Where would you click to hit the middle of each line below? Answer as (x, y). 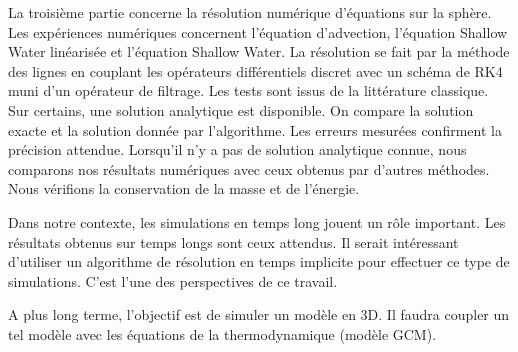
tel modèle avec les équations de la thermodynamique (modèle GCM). (222, 333)
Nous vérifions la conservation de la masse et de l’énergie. (184, 188)
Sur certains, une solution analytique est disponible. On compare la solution (241, 109)
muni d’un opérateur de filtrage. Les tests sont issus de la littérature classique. (248, 90)
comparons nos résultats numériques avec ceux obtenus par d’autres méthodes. (249, 168)
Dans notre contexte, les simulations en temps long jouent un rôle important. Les (257, 221)
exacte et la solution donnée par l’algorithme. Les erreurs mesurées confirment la (255, 129)
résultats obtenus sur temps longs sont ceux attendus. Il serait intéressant (233, 241)
